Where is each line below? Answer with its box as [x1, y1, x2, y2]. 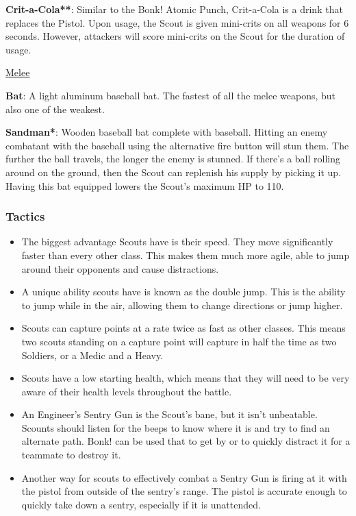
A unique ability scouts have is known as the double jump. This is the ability [21, 284, 346, 299]
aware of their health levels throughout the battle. [21, 384, 232, 398]
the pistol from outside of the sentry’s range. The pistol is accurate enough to [21, 484, 347, 498]
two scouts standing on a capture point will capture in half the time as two [21, 334, 337, 348]
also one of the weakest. [5, 101, 105, 116]
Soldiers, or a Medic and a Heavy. [21, 347, 164, 362]
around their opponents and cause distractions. [21, 261, 219, 275]
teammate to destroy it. [21, 447, 121, 462]
